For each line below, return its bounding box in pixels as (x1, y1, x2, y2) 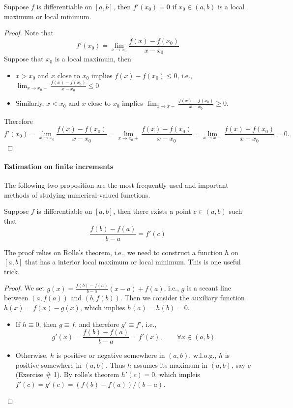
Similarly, (15, 98, 44, 108)
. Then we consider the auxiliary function (120, 292, 245, 303)
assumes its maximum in (133, 359, 208, 370)
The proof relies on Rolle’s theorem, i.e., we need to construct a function (4, 247, 223, 257)
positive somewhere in (15, 359, 82, 370)
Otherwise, (15, 350, 48, 360)
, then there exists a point (113, 206, 191, 216)
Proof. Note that (4, 28, 54, 38)
